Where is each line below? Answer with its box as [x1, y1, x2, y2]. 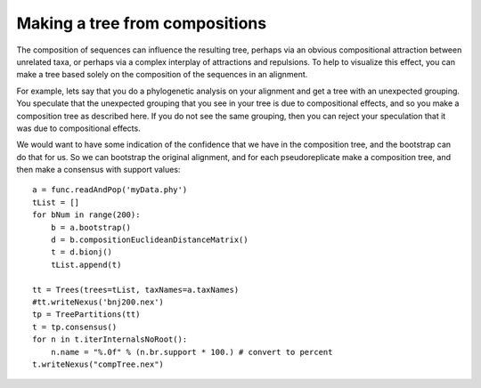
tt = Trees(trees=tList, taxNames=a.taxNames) [32, 285, 240, 295]
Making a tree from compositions [16, 13, 267, 33]
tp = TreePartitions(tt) [32, 310, 141, 319]
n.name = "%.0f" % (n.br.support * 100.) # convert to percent [50, 347, 333, 357]
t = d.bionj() [50, 247, 113, 257]
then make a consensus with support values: [16, 165, 181, 175]
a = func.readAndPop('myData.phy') [32, 185, 188, 195]
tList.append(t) [50, 259, 122, 270]
